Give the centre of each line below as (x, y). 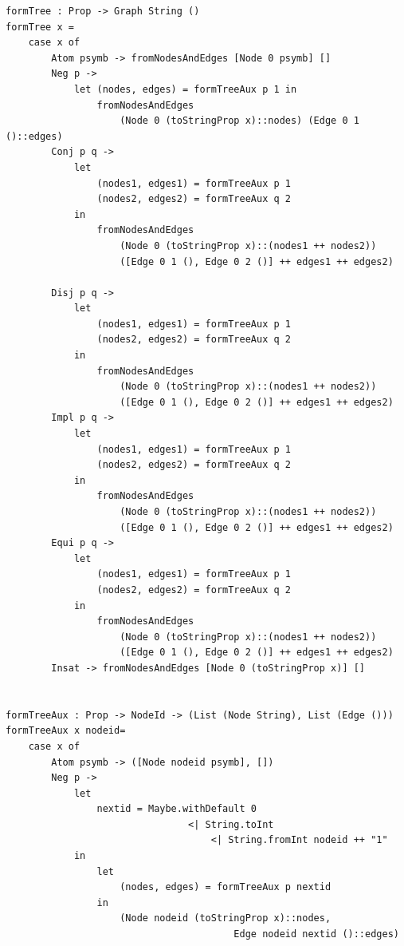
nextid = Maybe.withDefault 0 (177, 809)
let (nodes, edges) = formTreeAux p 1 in (185, 89)
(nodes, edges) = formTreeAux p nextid (226, 887)
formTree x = (40, 27)
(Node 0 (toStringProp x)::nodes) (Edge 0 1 (239, 121)
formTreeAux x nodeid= (66, 731)
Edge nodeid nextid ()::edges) (316, 934)
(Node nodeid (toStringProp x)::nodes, (226, 918)
